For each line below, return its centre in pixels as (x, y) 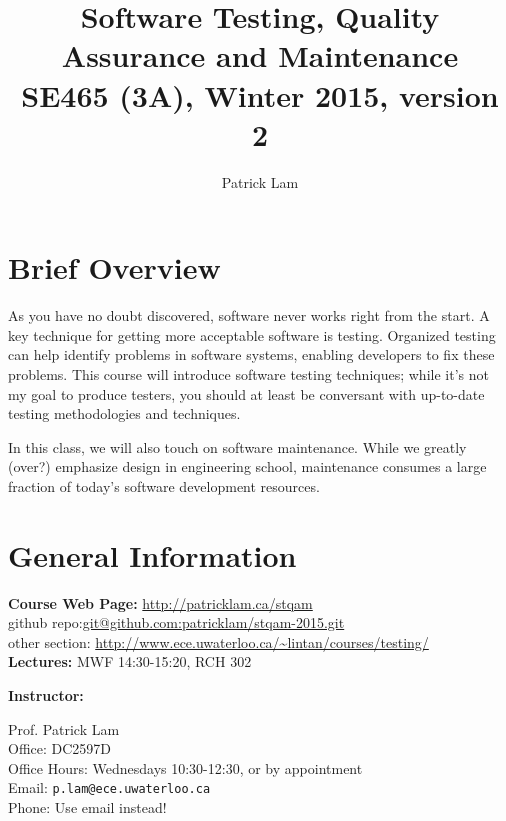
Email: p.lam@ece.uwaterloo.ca (109, 787)
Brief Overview (114, 267)
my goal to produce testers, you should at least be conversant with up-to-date (246, 393)
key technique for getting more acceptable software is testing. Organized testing (252, 334)
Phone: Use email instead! (87, 807)
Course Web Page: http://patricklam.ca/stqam (160, 602)
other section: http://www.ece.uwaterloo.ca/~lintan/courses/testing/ (218, 641)
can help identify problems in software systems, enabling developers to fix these (251, 354)
